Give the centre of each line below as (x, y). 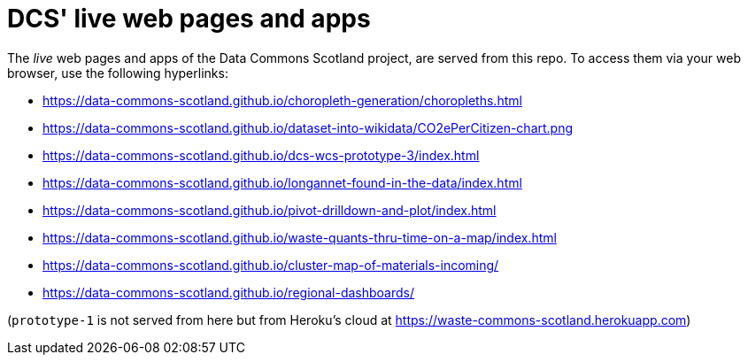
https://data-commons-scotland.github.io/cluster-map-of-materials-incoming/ (271, 265)
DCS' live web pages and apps (189, 19)
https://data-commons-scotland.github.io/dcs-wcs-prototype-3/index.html (261, 155)
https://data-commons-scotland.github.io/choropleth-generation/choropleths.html (282, 100)
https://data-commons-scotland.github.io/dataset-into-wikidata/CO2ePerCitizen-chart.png (308, 127)
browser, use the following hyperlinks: (118, 73)
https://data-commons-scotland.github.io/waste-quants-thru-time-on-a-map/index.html (300, 237)
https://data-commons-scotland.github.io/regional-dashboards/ (229, 292)
